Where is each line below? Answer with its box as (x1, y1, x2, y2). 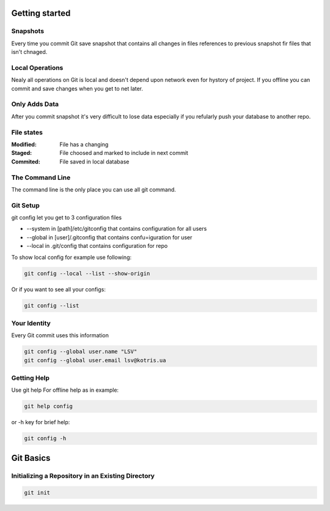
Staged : (11, 149, 32, 157)
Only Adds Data (11, 100, 59, 108)
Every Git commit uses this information (11, 332, 109, 339)
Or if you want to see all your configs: (11, 285, 106, 293)
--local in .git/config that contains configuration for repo (26, 242, 168, 250)
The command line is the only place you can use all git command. (11, 185, 177, 193)
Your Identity (11, 319, 51, 327)
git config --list (24, 302, 79, 309)
